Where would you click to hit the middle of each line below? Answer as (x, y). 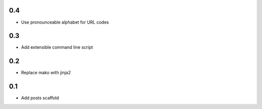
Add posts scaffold (40, 98)
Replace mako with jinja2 (46, 73)
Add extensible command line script (57, 47)
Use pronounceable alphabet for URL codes (65, 22)
